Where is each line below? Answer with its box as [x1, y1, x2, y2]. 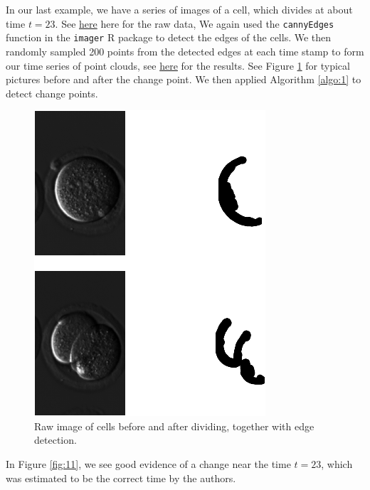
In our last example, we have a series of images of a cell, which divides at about [6, 2, 353, 16]
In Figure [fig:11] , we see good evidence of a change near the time [6, 457, 291, 472]
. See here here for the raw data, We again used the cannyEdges [55, 16, 334, 31]
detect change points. [6, 85, 98, 100]
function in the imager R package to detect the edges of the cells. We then [6, 30, 332, 45]
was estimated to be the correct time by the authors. [6, 470, 236, 485]
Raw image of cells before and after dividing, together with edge [34, 418, 314, 433]
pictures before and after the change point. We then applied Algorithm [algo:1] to [6, 72, 361, 87]
